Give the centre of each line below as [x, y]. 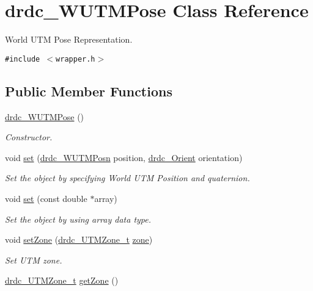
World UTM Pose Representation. [69, 39]
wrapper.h [75, 59]
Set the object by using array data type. [78, 219]
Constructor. [29, 137]
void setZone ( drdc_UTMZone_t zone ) [79, 239]
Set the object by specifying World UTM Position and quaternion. [127, 178]
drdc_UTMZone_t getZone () [62, 280]
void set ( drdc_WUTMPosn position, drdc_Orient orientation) [124, 157]
